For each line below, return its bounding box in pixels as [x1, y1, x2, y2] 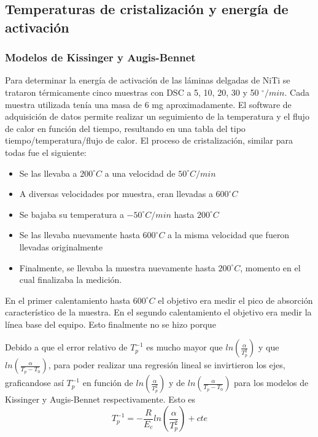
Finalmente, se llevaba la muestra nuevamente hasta [19, 261, 215, 274]
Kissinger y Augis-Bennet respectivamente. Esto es [5, 393, 196, 406]
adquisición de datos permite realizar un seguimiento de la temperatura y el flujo [5, 110, 309, 123]
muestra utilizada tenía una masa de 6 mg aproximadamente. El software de [5, 98, 292, 110]
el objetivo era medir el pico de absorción [158, 293, 313, 306]
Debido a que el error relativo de [5, 341, 128, 354]
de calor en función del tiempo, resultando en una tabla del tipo [5, 122, 246, 134]
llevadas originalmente [19, 240, 103, 253]
